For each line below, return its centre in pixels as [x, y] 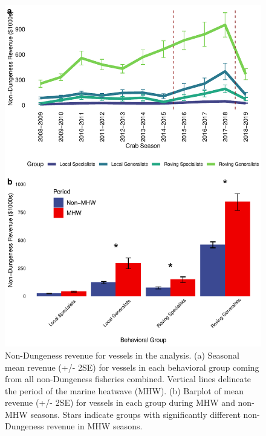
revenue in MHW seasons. [95, 426]
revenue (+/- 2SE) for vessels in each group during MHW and [120, 402]
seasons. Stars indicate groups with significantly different [135, 414]
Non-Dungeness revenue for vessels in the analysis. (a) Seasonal [122, 355]
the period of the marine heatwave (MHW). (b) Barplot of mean [125, 390]
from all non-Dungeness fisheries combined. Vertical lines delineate [128, 379]
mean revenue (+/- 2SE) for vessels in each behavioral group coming [132, 367]
